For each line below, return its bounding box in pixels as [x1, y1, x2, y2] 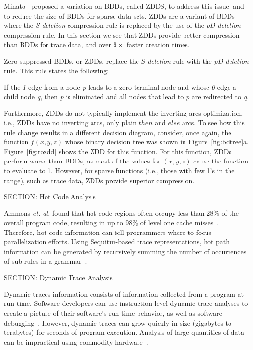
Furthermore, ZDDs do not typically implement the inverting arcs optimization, [4, 108, 243, 118]
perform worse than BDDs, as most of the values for [4, 156, 161, 166]
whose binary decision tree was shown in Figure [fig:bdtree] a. [65, 137, 249, 147]
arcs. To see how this [182, 117, 245, 127]
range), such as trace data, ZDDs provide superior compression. [4, 175, 195, 185]
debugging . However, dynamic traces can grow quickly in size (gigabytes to [4, 317, 232, 327]
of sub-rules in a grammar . [4, 256, 87, 266]
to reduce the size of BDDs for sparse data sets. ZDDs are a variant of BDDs [4, 10, 235, 21]
